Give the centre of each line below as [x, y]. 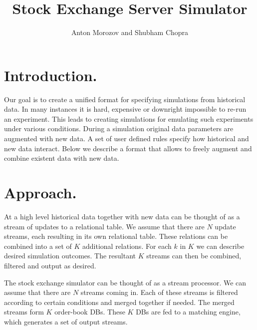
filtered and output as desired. [50, 265]
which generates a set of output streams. [66, 321]
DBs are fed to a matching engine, [188, 312]
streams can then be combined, [194, 256]
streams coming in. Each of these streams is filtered [159, 292]
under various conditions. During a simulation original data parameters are [119, 128]
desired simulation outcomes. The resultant [70, 256]
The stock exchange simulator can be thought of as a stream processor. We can [125, 282]
